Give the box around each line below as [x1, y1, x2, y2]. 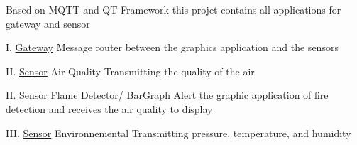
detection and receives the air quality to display [6, 101, 213, 116]
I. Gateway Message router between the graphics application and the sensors [6, 40, 339, 55]
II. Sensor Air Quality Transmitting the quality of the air [6, 63, 255, 78]
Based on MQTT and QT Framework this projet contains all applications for [6, 2, 341, 16]
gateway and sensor [6, 16, 90, 31]
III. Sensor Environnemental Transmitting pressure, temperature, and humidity [6, 125, 351, 140]
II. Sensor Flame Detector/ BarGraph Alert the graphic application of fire [6, 87, 329, 102]
